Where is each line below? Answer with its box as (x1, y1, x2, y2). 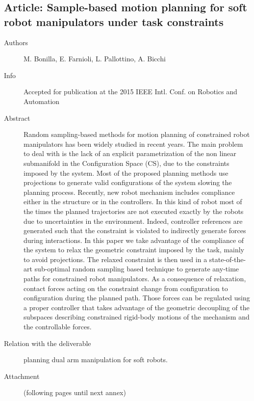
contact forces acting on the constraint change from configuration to (24, 283, 228, 293)
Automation (24, 96, 60, 106)
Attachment (4, 371, 40, 381)
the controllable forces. (24, 321, 92, 332)
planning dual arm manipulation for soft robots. (24, 354, 168, 365)
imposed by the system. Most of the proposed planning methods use (24, 167, 229, 178)
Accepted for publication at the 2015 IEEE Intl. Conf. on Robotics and (24, 86, 237, 97)
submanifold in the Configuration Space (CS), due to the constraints (24, 158, 229, 168)
